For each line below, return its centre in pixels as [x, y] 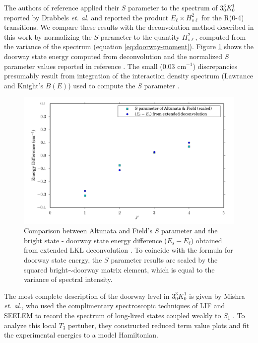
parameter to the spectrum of [173, 7]
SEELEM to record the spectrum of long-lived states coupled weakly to [113, 315]
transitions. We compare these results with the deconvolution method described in [129, 27]
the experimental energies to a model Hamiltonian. [81, 335]
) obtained [206, 240]
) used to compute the [102, 85]
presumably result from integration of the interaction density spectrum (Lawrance [129, 76]
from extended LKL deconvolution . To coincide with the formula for [129, 250]
